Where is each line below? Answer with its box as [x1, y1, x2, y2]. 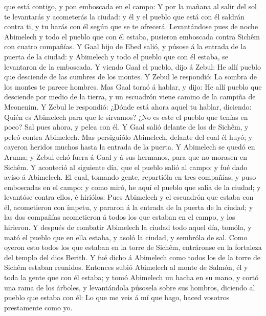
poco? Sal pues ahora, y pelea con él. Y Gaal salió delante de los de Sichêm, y [4, 121, 249, 132]
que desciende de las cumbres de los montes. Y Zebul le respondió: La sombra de [4, 71, 257, 82]
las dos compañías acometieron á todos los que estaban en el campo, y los [4, 212, 235, 222]
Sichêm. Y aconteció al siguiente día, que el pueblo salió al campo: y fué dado [4, 161, 248, 172]
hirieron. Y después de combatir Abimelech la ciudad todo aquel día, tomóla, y [4, 222, 252, 233]
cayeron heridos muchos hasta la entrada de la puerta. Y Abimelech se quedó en [4, 141, 255, 152]
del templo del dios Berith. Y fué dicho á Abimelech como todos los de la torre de [4, 251, 260, 262]
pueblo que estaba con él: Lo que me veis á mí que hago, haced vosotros [4, 292, 230, 303]
